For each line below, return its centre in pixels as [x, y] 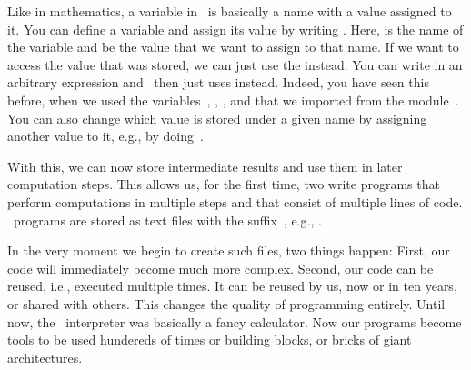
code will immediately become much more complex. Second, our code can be [220, 268]
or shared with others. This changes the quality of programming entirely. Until [226, 303]
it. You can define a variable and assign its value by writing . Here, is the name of [235, 29]
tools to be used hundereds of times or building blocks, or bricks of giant [210, 340]
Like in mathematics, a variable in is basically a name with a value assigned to [230, 11]
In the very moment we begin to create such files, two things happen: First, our [229, 250]
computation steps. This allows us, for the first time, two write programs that [224, 184]
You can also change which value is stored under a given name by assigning [217, 118]
